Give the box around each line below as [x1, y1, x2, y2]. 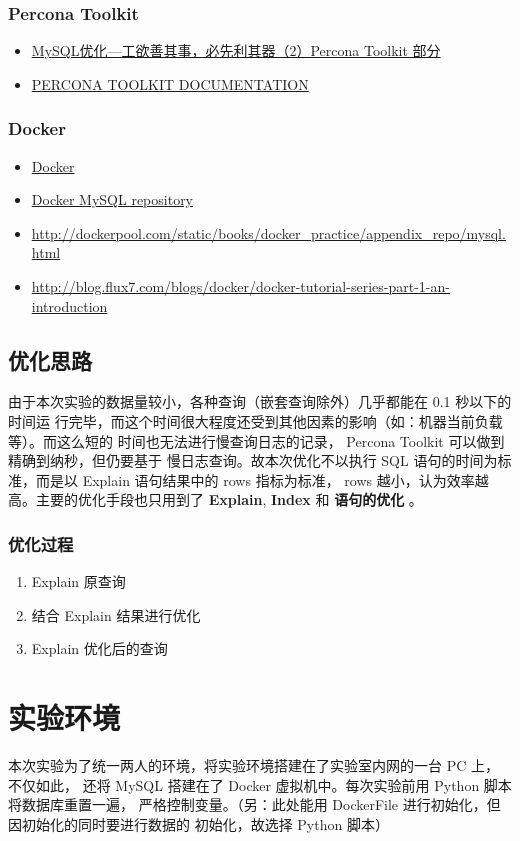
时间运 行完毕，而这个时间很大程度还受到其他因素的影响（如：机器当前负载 [8, 410, 503, 431]
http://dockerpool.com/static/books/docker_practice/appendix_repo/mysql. [31, 222, 506, 243]
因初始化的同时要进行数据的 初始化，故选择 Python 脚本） [8, 813, 389, 834]
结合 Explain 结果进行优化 [31, 604, 201, 625]
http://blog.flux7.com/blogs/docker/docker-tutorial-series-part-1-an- [31, 276, 450, 296]
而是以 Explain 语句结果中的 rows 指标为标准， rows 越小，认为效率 [35, 469, 475, 490]
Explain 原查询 [31, 571, 126, 592]
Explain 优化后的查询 [31, 638, 168, 659]
